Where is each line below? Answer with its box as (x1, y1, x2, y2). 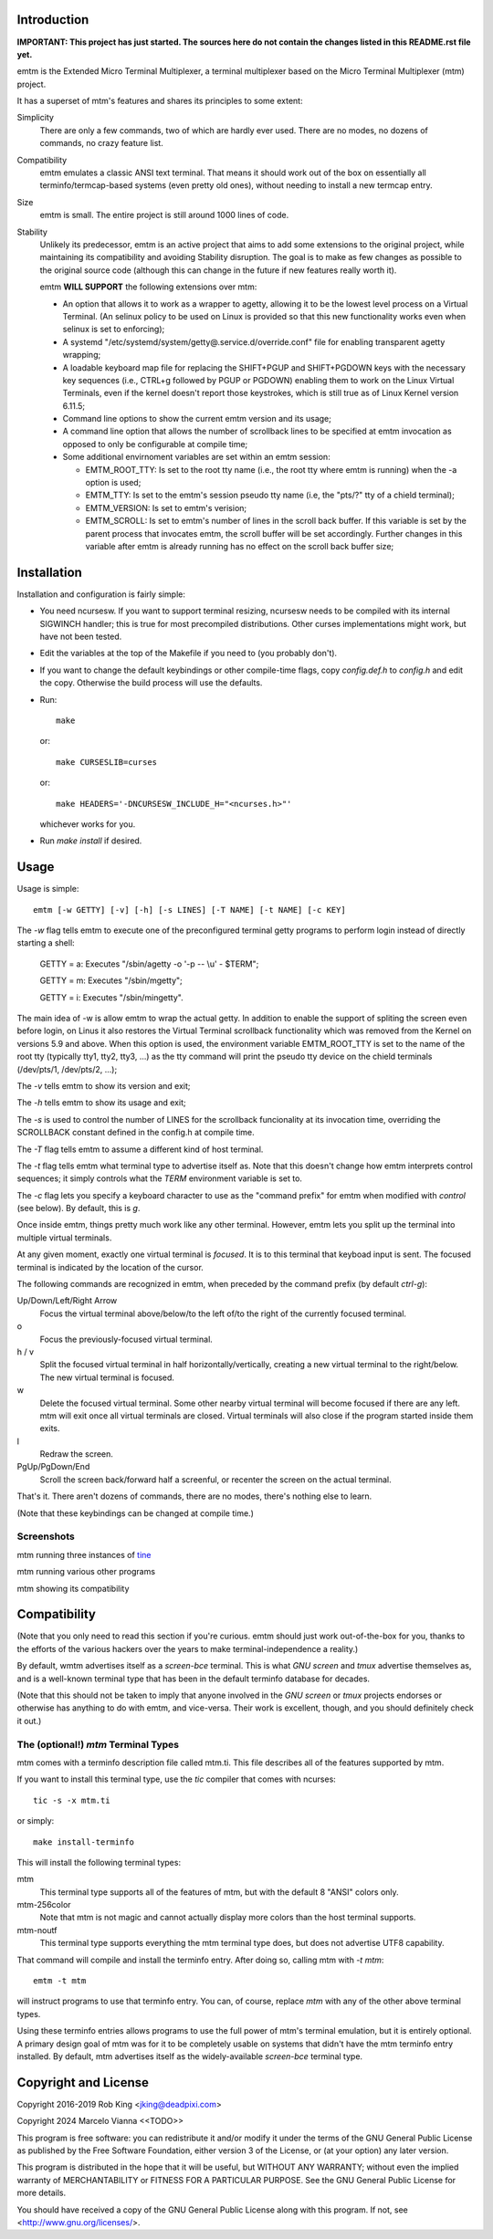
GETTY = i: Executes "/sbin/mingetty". (39, 991, 184, 1003)
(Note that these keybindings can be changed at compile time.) (16, 1507, 255, 1519)
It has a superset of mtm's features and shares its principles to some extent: (16, 96, 303, 107)
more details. (16, 2187, 67, 2199)
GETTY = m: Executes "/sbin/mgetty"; (39, 975, 183, 986)
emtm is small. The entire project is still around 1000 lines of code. (39, 210, 289, 221)
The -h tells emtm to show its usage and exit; (16, 1097, 186, 1108)
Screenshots (16, 1530, 75, 1543)
